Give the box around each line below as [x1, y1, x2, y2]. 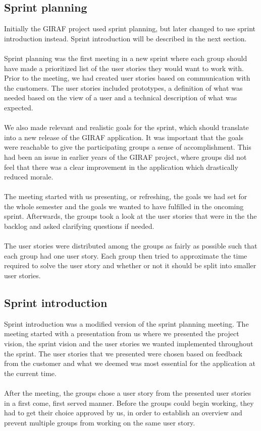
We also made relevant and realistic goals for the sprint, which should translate [4, 122, 249, 133]
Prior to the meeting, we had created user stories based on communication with [4, 73, 250, 83]
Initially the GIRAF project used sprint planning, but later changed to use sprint [4, 23, 256, 34]
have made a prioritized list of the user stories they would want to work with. [4, 63, 244, 73]
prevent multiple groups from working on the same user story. [4, 417, 195, 427]
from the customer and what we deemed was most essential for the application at [4, 358, 255, 368]
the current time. [4, 367, 57, 378]
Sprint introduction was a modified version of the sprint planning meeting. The [4, 318, 249, 329]
